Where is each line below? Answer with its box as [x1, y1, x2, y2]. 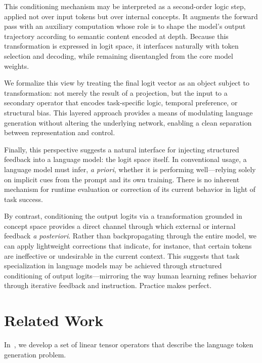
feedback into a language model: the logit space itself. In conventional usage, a [4, 154, 247, 165]
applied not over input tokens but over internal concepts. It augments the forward [4, 11, 258, 21]
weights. [4, 60, 29, 71]
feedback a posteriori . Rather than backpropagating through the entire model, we [4, 230, 257, 241]
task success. [4, 193, 43, 204]
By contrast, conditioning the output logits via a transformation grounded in [4, 211, 242, 221]
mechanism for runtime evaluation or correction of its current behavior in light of [4, 184, 256, 194]
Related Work [4, 310, 104, 331]
